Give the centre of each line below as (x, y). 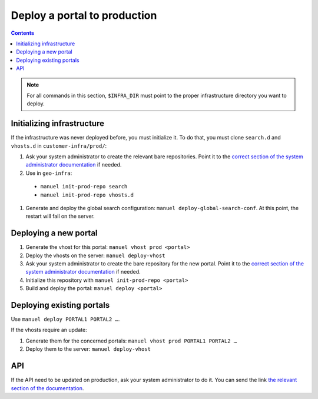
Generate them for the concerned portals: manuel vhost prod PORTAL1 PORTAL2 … (131, 341)
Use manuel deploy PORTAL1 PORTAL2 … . (65, 319)
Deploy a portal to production (84, 15)
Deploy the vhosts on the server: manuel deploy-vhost (95, 255)
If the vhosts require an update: (49, 330)
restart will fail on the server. (60, 216)
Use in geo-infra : (49, 173)
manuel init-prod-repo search (84, 187)
